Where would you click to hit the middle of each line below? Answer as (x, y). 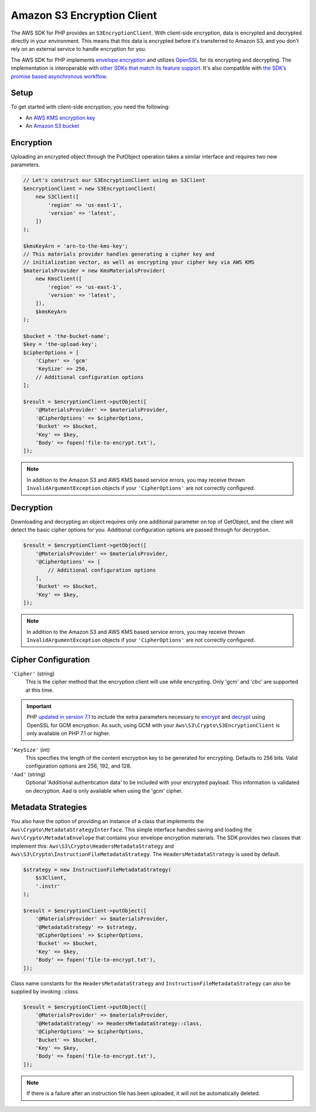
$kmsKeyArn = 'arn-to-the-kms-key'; (76, 246)
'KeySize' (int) (30, 749)
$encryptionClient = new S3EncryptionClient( (90, 188)
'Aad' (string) (28, 774)
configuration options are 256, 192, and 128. (78, 766)
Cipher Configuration (50, 659)
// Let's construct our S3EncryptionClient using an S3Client (114, 180)
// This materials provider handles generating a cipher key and (119, 254)
